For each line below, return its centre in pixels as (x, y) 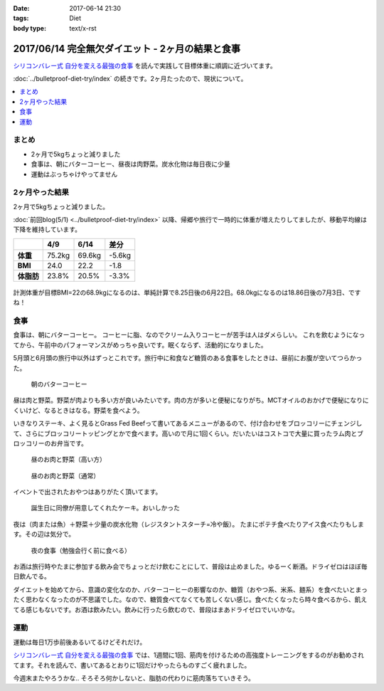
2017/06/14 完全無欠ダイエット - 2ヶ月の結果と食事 (127, 49)
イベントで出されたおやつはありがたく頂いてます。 (87, 492)
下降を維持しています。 (47, 230)
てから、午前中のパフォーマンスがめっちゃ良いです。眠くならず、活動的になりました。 (140, 344)
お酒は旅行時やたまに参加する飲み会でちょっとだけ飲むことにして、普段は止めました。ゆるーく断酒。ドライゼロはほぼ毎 (190, 566)
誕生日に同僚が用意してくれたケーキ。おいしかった (106, 508)
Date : (21, 8)
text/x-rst (83, 28)
